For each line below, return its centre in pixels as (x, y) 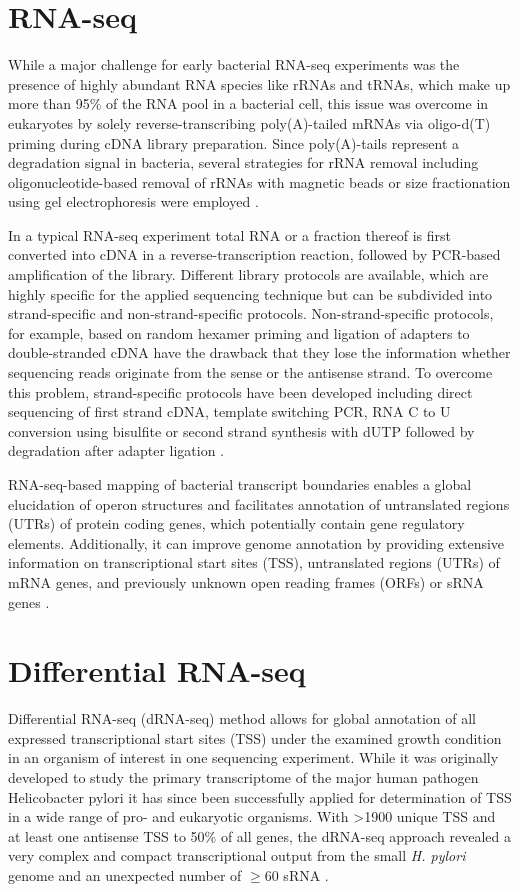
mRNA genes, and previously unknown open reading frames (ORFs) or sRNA (246, 581)
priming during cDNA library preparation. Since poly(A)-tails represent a (234, 142)
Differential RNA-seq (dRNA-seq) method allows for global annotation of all (242, 718)
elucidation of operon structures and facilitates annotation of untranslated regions (259, 503)
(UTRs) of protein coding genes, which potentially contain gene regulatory (236, 523)
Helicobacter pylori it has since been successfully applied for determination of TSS (260, 796)
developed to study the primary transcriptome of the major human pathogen (243, 777)
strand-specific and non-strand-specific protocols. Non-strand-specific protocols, (251, 313)
